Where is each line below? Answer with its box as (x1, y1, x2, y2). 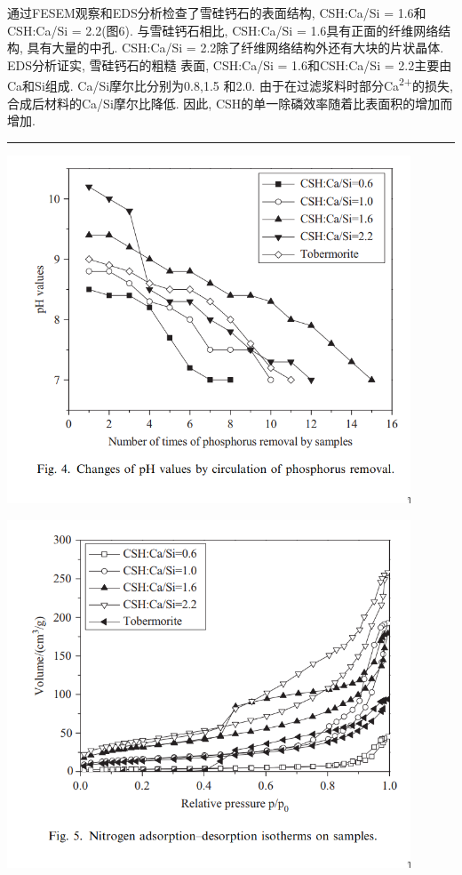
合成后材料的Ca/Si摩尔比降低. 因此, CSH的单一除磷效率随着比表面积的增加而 (7, 93, 453, 112)
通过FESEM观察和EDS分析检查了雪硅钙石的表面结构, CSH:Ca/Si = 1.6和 (7, 4, 426, 21)
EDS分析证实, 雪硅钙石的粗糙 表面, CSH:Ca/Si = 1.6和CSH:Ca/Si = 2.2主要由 (7, 55, 452, 74)
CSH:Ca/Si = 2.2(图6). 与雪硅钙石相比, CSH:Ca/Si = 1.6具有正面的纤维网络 (7, 20, 439, 39)
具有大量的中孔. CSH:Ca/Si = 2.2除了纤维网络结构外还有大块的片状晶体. (27, 38, 444, 57)
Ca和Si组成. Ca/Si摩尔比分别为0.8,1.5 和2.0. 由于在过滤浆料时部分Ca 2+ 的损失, (7, 74, 453, 95)
